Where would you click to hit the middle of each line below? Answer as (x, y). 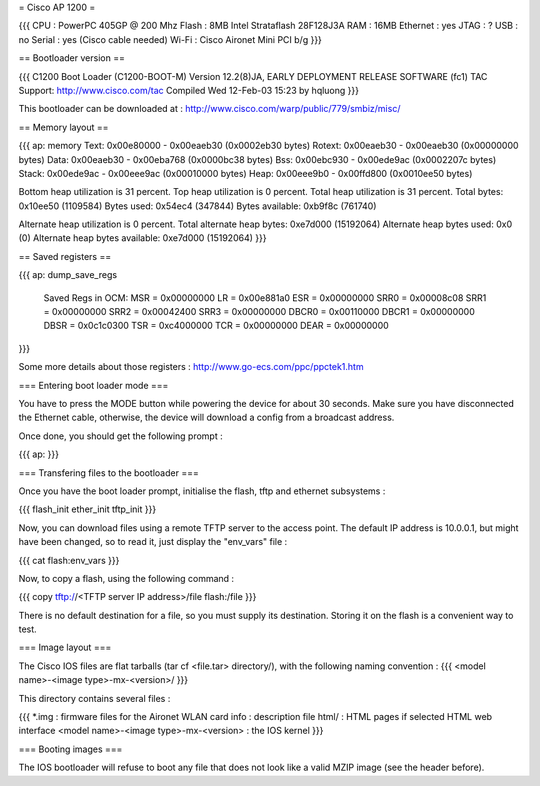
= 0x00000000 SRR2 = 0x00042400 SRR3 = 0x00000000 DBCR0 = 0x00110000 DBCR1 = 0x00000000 (259, 312)
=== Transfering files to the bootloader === (108, 472)
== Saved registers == (65, 256)
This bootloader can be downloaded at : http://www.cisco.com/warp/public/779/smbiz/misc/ (209, 109)
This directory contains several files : (94, 698)
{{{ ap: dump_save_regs (68, 275)
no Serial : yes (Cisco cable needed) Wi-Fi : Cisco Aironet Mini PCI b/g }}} (170, 39)
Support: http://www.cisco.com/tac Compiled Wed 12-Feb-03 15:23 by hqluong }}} (189, 90)
